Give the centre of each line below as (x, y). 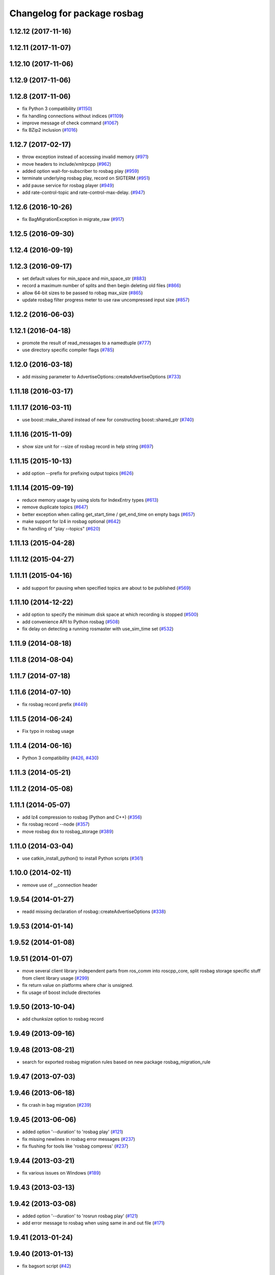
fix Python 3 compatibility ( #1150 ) (57, 109)
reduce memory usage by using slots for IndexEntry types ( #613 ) (90, 500)
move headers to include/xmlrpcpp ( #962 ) (67, 164)
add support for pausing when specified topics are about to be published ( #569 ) (106, 588)
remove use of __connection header (60, 885)
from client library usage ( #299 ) (56, 978)
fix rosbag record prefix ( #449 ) (55, 704)
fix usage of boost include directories (61, 992)
